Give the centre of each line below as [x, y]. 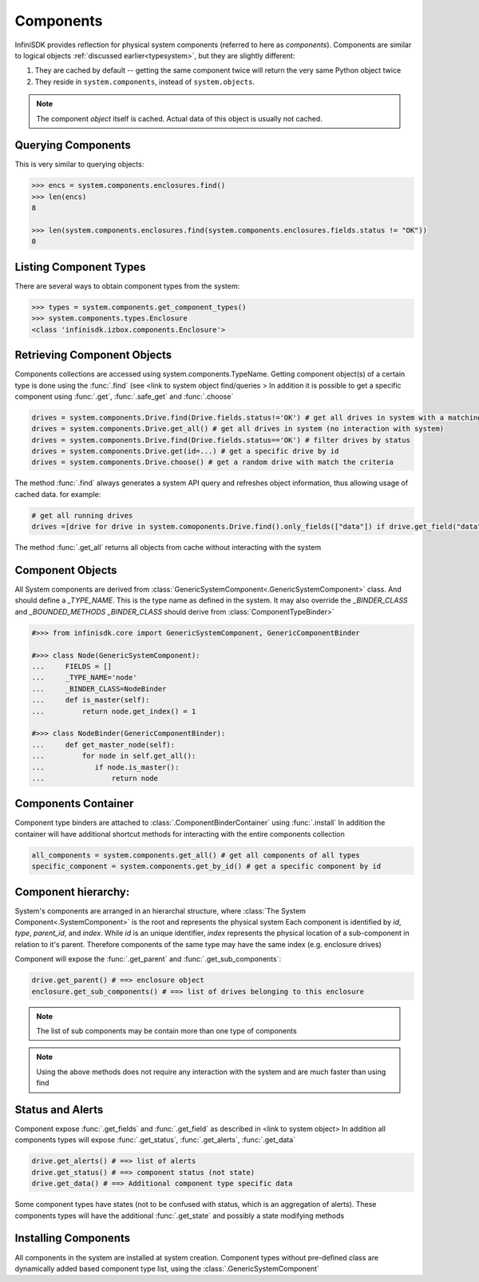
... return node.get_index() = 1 [114, 711]
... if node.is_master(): [105, 767]
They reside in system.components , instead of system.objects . [145, 82]
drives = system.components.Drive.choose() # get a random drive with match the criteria [213, 462]
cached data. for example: [58, 494]
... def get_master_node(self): [103, 745]
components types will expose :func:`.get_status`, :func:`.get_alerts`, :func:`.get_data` [155, 1140]
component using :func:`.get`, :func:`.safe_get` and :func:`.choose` [124, 396]
